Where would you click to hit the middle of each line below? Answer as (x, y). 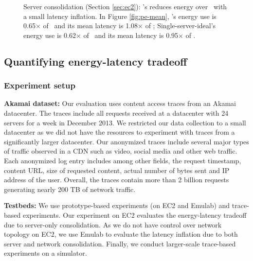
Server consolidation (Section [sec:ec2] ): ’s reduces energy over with (125, 6)
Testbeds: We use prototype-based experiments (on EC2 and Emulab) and (117, 205)
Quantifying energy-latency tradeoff (96, 61)
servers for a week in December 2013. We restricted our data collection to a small (125, 122)
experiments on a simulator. (45, 253)
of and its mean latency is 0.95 (131, 35)
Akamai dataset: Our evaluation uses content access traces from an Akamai (120, 103)
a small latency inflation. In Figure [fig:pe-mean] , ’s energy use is (120, 16)
